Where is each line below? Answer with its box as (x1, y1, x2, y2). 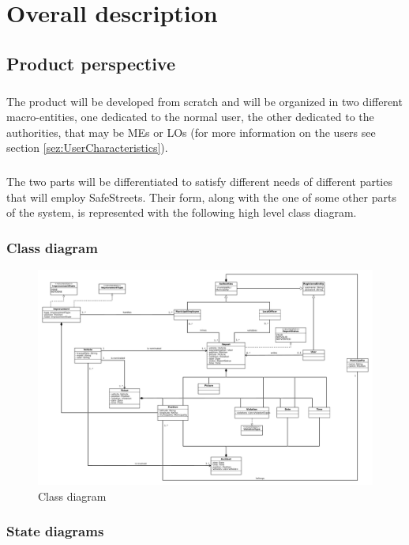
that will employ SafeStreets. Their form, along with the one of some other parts (6, 188, 396, 205)
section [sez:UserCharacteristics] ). (6, 139, 168, 156)
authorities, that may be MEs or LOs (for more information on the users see (6, 123, 376, 140)
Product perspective (6, 51, 175, 75)
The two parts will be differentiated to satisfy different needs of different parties (6, 173, 392, 190)
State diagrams (6, 521, 104, 541)
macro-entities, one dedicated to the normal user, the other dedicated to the (6, 108, 374, 125)
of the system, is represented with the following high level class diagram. (6, 204, 357, 221)
